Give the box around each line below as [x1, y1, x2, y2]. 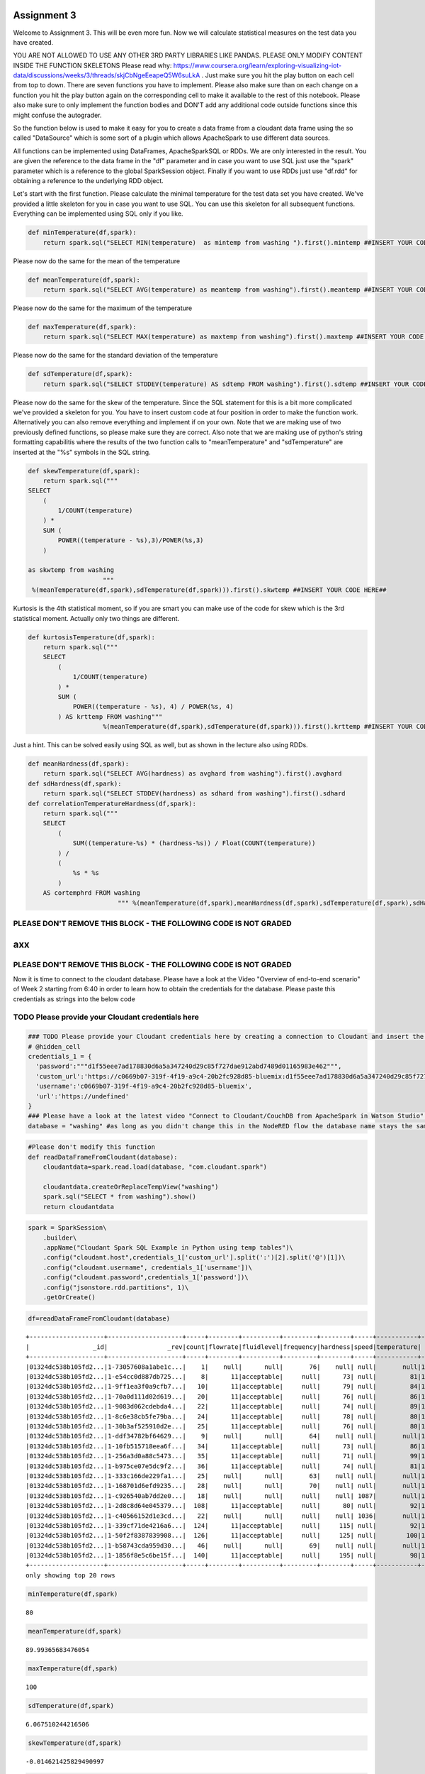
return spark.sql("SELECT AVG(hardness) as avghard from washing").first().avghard [42, 770, 342, 778]
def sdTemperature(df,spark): [28, 370, 133, 378]
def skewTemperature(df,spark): [28, 467, 141, 475]
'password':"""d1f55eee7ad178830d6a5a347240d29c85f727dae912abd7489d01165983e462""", [35, 1062, 342, 1071]
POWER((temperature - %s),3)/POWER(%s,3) [57, 536, 204, 544]
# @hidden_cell [28, 1042, 81, 1050]
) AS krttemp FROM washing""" [57, 712, 163, 720]
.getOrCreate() [42, 1293, 96, 1301]
